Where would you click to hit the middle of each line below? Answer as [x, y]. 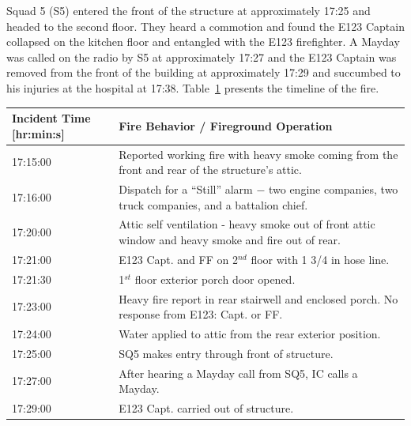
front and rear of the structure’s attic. [210, 170]
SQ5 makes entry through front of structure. [226, 353]
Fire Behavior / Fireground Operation [226, 125]
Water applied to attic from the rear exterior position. [250, 333]
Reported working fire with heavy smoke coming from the [258, 154]
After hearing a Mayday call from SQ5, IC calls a [238, 373]
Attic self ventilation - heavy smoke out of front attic [247, 224]
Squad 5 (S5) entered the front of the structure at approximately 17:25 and [189, 10]
